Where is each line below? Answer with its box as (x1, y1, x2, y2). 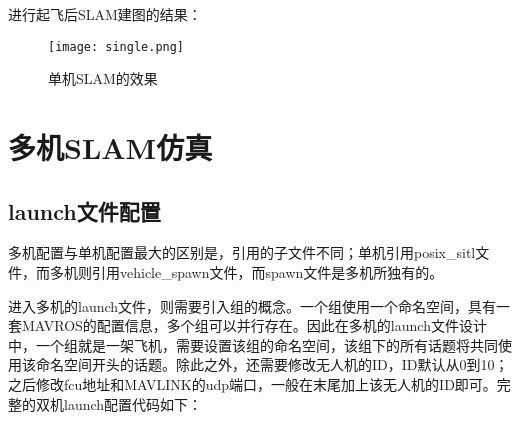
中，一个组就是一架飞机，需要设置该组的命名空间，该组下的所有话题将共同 (8, 334, 498, 355)
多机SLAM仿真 (8, 127, 213, 168)
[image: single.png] (48, 39, 185, 54)
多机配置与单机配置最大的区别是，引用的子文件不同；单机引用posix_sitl (8, 242, 476, 263)
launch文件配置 (8, 195, 161, 226)
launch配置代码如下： (63, 393, 203, 414)
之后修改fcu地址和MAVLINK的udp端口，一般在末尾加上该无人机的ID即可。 (8, 373, 497, 394)
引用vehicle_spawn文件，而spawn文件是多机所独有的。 (91, 262, 444, 283)
